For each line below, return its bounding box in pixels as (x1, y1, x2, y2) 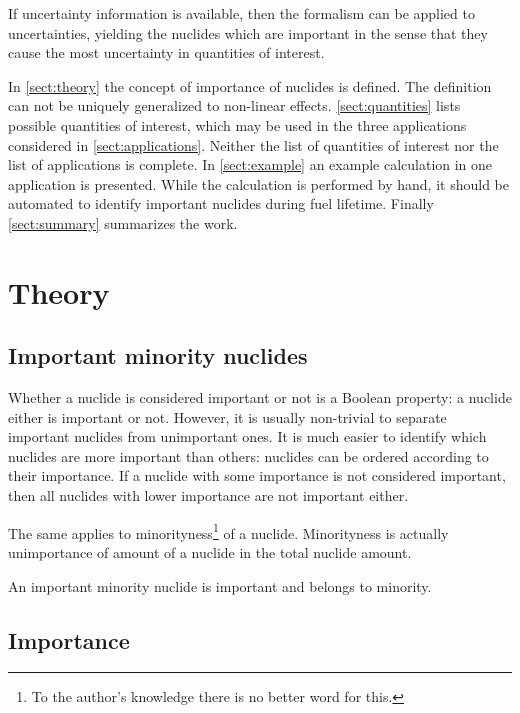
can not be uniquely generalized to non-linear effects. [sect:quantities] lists (8, 95, 461, 116)
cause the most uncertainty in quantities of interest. (8, 42, 325, 63)
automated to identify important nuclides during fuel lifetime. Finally (8, 193, 434, 214)
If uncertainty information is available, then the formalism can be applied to (8, 3, 475, 23)
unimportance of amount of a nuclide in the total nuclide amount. (8, 541, 412, 562)
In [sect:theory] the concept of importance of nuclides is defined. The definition (8, 75, 492, 96)
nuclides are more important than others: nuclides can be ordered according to (8, 445, 489, 466)
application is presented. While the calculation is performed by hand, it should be (8, 173, 509, 194)
